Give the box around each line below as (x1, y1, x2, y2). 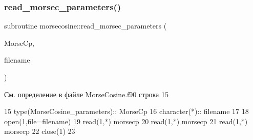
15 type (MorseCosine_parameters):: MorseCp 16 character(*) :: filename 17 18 (4, 106, 249, 117)
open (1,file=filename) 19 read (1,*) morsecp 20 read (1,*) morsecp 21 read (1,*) (4, 116, 248, 126)
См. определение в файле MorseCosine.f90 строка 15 (4, 89, 168, 99)
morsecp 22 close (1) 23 (4, 126, 75, 136)
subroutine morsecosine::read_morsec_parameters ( (4, 20, 167, 31)
